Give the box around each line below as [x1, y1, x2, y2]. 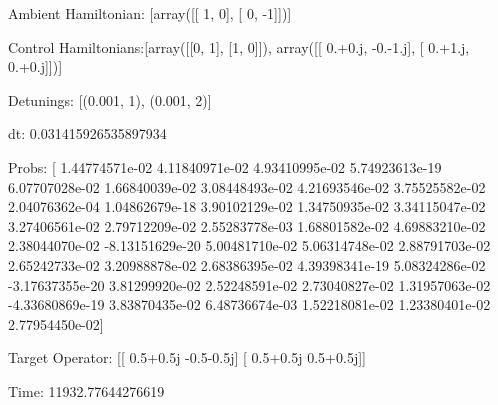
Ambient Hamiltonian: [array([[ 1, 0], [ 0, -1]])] [8, 3, 292, 23]
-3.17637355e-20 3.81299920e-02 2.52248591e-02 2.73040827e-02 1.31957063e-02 [8, 274, 491, 295]
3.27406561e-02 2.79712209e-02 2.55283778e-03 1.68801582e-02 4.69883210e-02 [8, 215, 486, 236]
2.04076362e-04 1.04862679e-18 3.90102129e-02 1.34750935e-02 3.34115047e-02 [8, 196, 486, 217]
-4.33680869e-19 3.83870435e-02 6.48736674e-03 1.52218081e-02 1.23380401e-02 [8, 294, 491, 315]
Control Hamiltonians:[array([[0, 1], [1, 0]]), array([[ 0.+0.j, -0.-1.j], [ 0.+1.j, [8, 36, 470, 57]
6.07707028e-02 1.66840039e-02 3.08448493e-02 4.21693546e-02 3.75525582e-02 [8, 176, 486, 197]
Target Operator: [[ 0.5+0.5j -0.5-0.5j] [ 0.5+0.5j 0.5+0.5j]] [8, 347, 366, 368]
